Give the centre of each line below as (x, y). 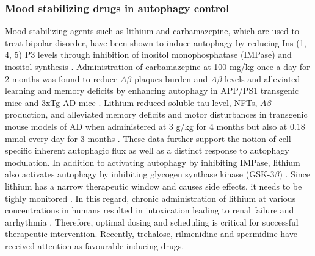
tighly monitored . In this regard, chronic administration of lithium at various (150, 198)
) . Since (295, 174)
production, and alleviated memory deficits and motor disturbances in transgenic (156, 114)
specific (19, 150)
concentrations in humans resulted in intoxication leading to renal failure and (150, 210)
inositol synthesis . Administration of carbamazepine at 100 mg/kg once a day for (157, 66)
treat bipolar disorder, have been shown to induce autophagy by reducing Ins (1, (156, 42)
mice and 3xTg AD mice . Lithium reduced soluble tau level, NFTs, (131, 102)
